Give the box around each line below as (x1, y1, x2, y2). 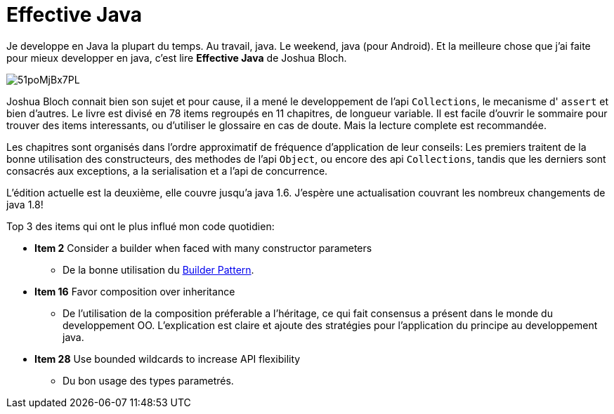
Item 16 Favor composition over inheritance (34, 285, 235, 298)
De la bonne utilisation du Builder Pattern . (63, 263, 254, 276)
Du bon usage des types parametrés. (63, 374, 234, 387)
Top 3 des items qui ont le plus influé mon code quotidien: (6, 220, 275, 232)
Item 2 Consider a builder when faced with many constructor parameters (34, 241, 372, 254)
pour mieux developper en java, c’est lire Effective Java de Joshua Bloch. (6, 51, 347, 64)
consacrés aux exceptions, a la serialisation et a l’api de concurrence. (6, 164, 328, 177)
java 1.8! (6, 198, 44, 211)
